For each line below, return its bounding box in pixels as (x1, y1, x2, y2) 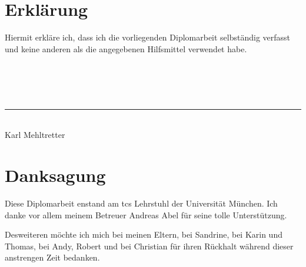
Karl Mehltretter (5, 129, 65, 141)
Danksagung (5, 163, 106, 187)
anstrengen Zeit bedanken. (5, 251, 100, 263)
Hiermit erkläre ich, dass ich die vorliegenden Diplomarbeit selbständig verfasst (5, 31, 291, 43)
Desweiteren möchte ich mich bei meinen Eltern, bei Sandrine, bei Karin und (5, 228, 282, 241)
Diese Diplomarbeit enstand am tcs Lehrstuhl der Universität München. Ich (5, 197, 278, 209)
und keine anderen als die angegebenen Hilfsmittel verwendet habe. (5, 42, 247, 55)
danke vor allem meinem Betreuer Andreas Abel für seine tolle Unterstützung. (5, 208, 287, 221)
